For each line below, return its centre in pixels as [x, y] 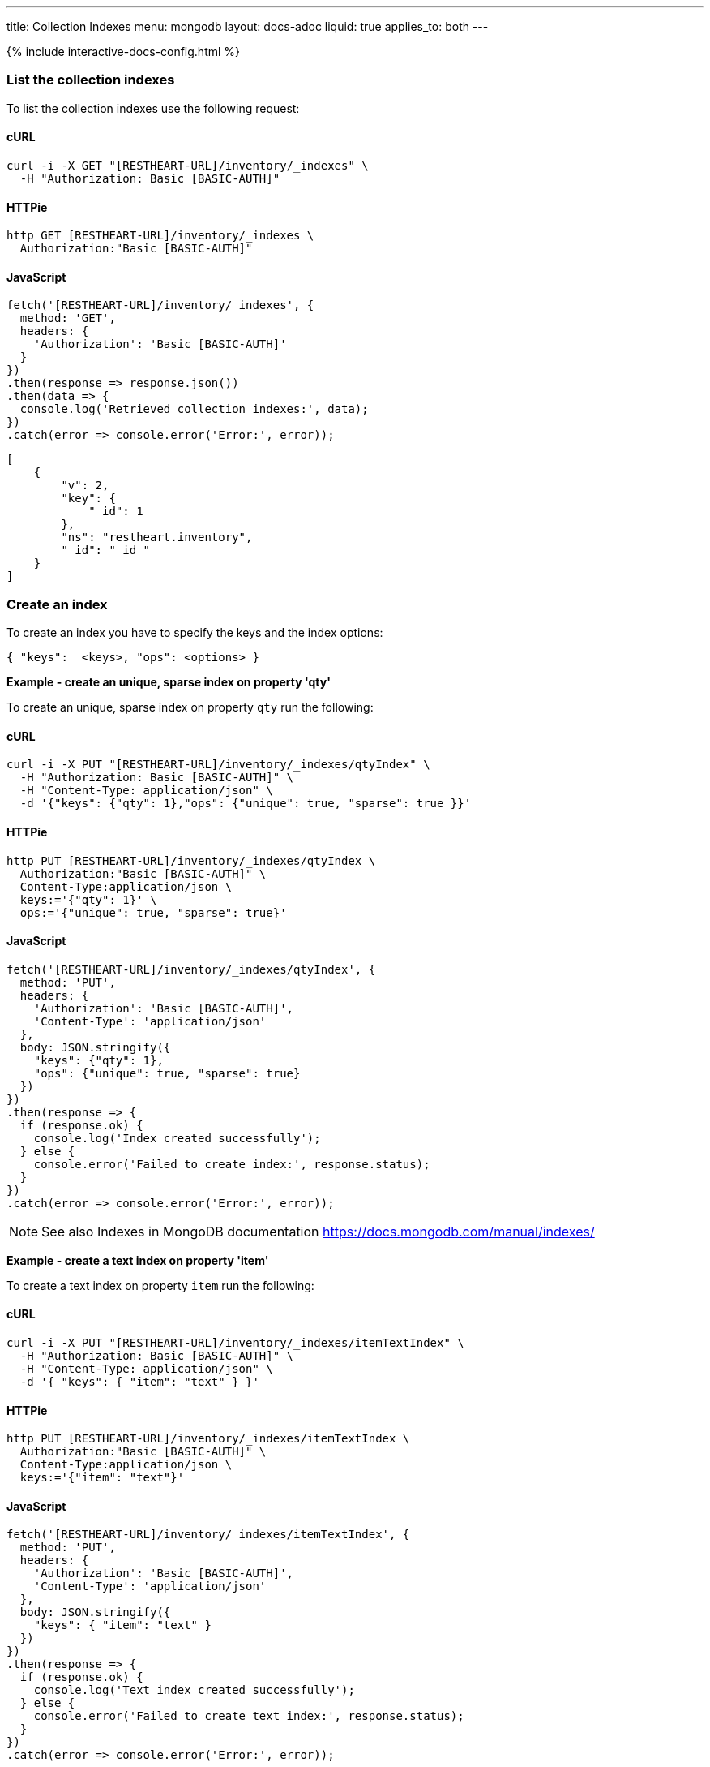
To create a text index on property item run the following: [160, 1285]
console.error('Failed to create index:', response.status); [232, 1164]
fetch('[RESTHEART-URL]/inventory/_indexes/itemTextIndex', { [208, 1535]
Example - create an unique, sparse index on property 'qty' [169, 682]
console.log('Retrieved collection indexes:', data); [194, 409]
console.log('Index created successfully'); [177, 1138]
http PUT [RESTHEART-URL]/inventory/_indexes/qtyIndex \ [191, 860]
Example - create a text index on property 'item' [138, 1260]
